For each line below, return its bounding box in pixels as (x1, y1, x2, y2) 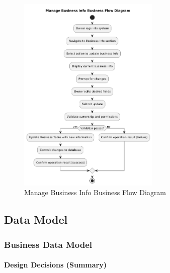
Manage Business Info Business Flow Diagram (24, 187, 166, 198)
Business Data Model (4, 238, 93, 250)
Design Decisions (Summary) (4, 259, 107, 270)
